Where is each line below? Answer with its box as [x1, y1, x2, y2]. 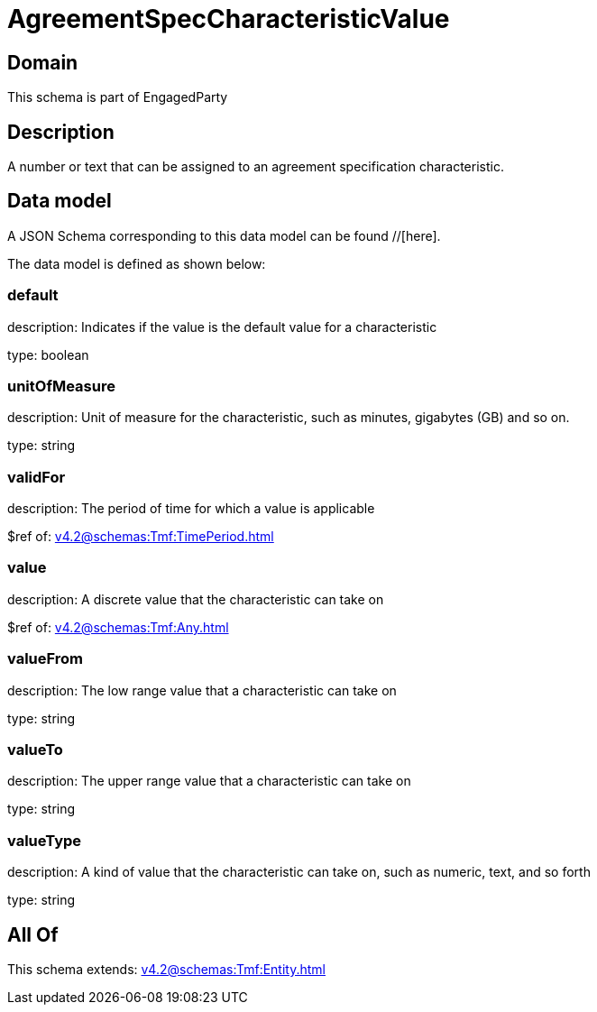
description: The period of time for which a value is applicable [7, 501, 375, 517]
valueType [7, 831, 82, 850]
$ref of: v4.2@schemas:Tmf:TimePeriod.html [7, 529, 274, 545]
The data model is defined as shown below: [7, 255, 266, 271]
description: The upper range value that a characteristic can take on [7, 773, 411, 789]
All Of [7, 923, 59, 946]
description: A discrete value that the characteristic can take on [7, 591, 384, 607]
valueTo [7, 740, 63, 759]
